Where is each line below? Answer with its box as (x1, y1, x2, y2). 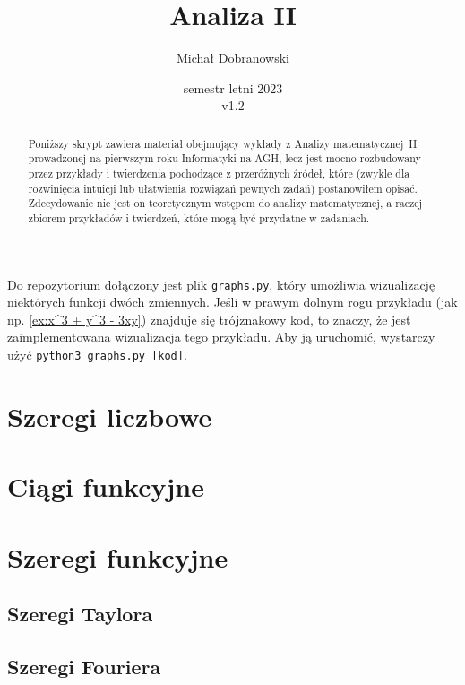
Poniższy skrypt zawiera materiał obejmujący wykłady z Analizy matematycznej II (28, 135, 418, 151)
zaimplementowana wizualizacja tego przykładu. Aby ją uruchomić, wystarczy (7, 327, 435, 346)
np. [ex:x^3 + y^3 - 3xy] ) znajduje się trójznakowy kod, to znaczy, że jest (7, 309, 411, 328)
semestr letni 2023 (183, 78, 283, 97)
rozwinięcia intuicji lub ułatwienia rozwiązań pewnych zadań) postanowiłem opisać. (28, 180, 418, 195)
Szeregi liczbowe (7, 397, 212, 434)
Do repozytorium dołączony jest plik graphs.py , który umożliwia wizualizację (7, 274, 435, 293)
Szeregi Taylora (7, 600, 153, 628)
